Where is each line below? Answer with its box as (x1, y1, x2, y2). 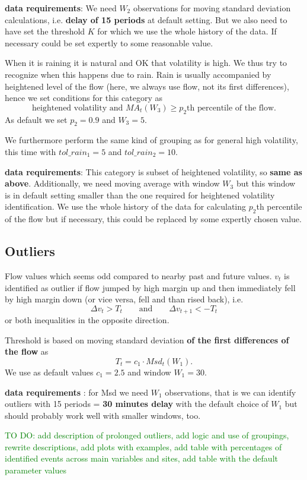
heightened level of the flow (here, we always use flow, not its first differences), (5, 80, 289, 92)
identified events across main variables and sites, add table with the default (5, 452, 278, 465)
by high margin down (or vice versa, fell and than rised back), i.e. (5, 293, 244, 305)
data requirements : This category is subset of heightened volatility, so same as (5, 165, 302, 178)
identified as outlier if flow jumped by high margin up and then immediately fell (5, 281, 296, 293)
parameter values (5, 464, 66, 476)
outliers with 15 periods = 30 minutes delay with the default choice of (5, 397, 268, 410)
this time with (5, 145, 56, 157)
